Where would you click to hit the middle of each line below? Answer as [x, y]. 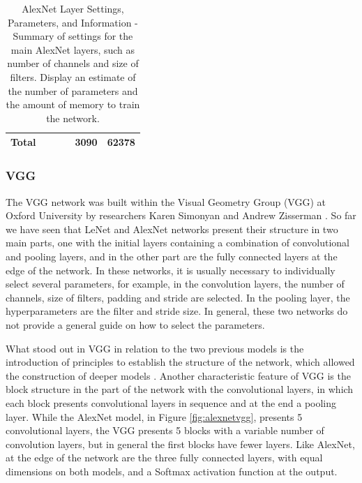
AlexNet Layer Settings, [73, 8]
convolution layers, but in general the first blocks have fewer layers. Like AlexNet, [180, 444]
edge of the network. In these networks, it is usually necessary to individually [171, 270]
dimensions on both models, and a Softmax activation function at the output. [172, 471]
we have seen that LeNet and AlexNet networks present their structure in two [172, 229]
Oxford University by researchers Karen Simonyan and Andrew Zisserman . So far [181, 215]
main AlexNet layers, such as [73, 49]
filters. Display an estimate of [73, 76]
